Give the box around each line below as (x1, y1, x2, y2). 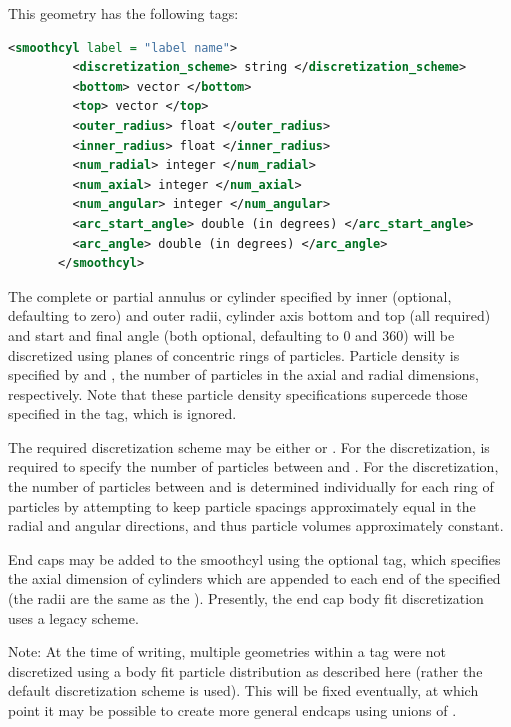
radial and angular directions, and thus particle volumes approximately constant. (8, 515, 504, 536)
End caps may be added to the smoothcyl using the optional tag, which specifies (8, 548, 501, 569)
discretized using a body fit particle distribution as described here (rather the (8, 660, 483, 681)
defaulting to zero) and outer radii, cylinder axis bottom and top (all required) (8, 305, 491, 326)
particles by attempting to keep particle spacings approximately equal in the (8, 495, 476, 516)
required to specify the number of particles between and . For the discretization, (8, 456, 499, 477)
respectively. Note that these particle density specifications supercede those (8, 383, 468, 404)
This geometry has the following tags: (8, 3, 239, 23)
